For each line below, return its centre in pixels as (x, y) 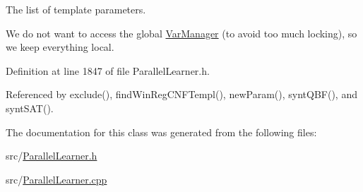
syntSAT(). (30, 108)
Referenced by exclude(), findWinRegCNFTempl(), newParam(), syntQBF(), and (181, 94)
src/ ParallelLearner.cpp (56, 179)
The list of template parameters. (76, 9)
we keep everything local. (60, 47)
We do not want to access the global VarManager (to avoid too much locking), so (181, 33)
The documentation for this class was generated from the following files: (161, 132)
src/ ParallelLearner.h (52, 156)
